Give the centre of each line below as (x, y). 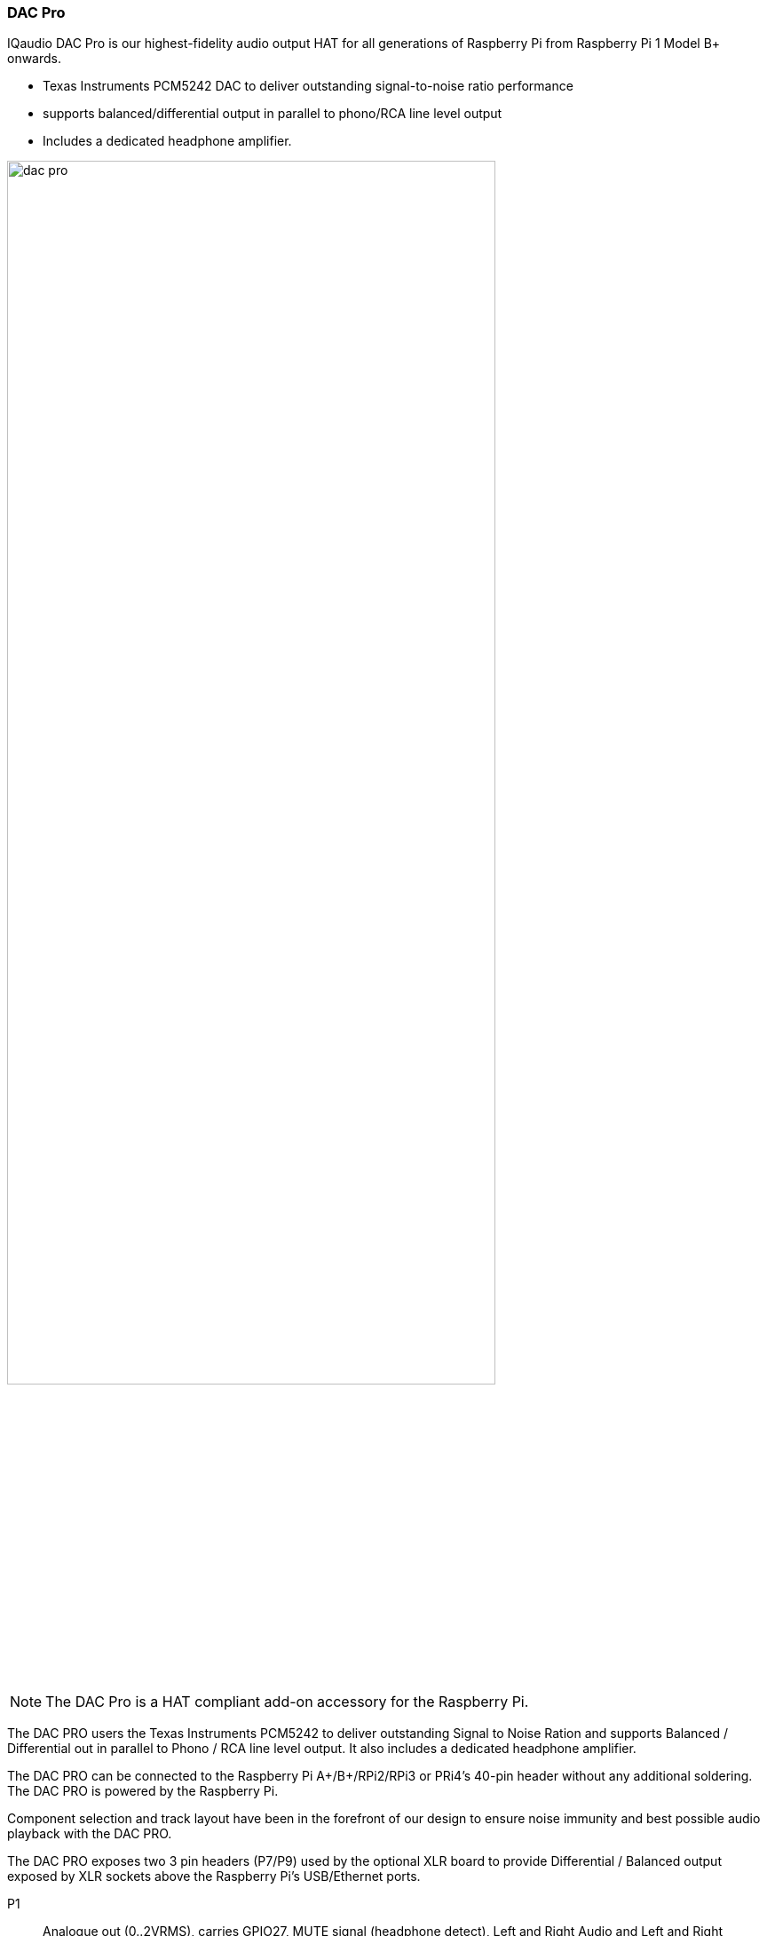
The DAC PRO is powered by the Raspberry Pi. (143, 1790)
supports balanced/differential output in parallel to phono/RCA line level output (273, 114)
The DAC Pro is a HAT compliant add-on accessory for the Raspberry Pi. (287, 1701)
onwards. (35, 59)
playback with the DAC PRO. (90, 1833)
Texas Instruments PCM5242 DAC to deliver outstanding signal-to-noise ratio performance (308, 86)
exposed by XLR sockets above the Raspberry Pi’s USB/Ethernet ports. (214, 1876)
